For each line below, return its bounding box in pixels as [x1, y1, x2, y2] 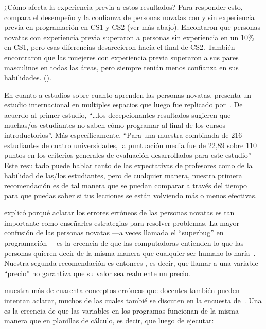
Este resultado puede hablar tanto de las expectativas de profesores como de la [4, 159, 253, 170]
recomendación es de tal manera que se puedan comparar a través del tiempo [4, 180, 247, 191]
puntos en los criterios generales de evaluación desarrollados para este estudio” [4, 150, 252, 160]
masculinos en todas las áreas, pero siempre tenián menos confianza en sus [4, 62, 239, 72]
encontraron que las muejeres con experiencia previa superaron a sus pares [4, 51, 239, 62]
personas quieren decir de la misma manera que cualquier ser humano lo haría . [4, 247, 256, 258]
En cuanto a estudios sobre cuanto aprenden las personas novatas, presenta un [4, 89, 252, 100]
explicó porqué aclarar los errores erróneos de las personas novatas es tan [4, 207, 235, 218]
